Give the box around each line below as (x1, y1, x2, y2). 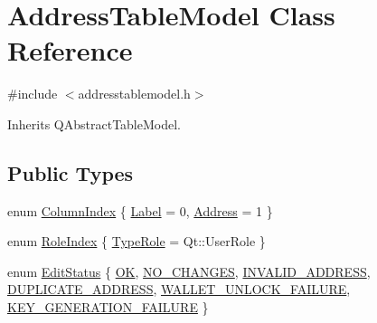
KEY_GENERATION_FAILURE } (7, 298, 209, 317)
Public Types (7, 158, 134, 186)
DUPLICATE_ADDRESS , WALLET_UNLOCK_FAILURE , (7, 280, 351, 299)
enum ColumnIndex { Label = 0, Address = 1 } (7, 201, 273, 220)
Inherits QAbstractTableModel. (7, 114, 181, 133)
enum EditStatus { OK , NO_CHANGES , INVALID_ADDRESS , (7, 261, 371, 280)
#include (7, 84, 58, 103)
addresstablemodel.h (78, 84, 191, 103)
